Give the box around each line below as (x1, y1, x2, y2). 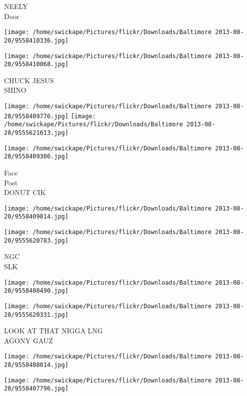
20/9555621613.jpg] (4, 129, 68, 136)
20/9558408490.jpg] (4, 287, 68, 295)
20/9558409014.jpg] (4, 213, 68, 221)
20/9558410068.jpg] (4, 61, 68, 68)
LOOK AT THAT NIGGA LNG (4, 325, 103, 336)
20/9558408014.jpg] (4, 361, 68, 368)
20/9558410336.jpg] (4, 37, 68, 44)
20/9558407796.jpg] (4, 385, 68, 392)
